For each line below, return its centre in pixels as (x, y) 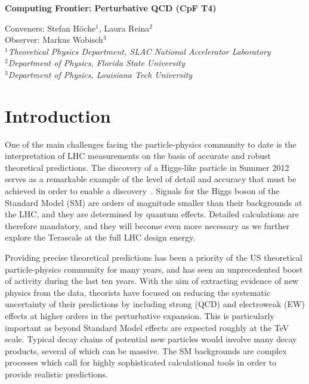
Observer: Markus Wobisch (54, 40)
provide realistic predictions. (56, 374)
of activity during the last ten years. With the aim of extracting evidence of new (152, 281)
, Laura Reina (124, 28)
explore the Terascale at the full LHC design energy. (100, 237)
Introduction (58, 115)
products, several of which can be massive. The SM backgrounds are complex (146, 350)
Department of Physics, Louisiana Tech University (100, 74)
